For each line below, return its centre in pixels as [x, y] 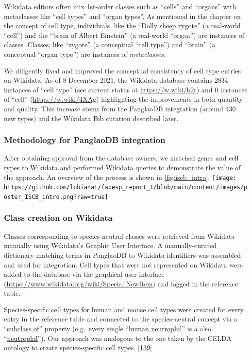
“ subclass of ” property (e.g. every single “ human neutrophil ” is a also [108, 329]
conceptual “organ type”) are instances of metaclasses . [85, 54]
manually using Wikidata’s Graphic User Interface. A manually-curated [110, 245]
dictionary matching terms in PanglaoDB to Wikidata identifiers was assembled [122, 255]
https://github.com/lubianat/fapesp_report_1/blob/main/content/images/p [126, 187]
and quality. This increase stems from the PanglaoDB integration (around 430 [120, 108]
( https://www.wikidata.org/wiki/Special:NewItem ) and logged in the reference [121, 283]
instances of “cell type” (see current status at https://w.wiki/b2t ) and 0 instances [126, 89]
